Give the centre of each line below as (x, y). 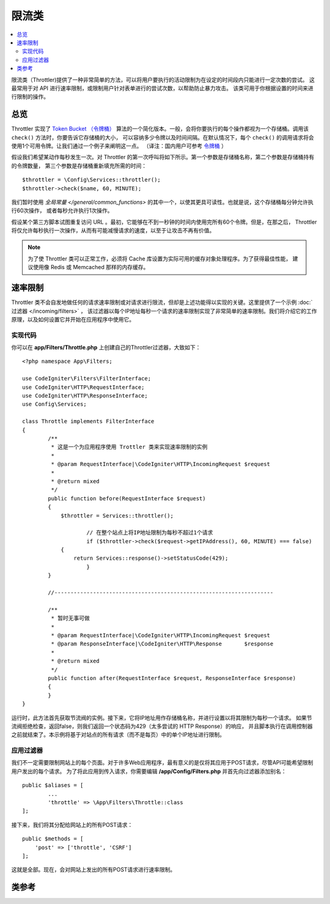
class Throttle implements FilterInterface (88, 421)
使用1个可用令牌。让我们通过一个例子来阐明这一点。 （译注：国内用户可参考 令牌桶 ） (119, 146)
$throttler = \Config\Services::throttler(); (92, 180)
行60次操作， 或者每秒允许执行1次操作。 (62, 210)
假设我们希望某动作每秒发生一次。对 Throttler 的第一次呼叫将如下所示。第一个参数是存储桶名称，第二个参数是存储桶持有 (163, 157)
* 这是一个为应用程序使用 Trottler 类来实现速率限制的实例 (129, 447)
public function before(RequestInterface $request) (127, 498)
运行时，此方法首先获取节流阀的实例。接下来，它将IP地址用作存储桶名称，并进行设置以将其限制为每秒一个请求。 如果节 (162, 717)
